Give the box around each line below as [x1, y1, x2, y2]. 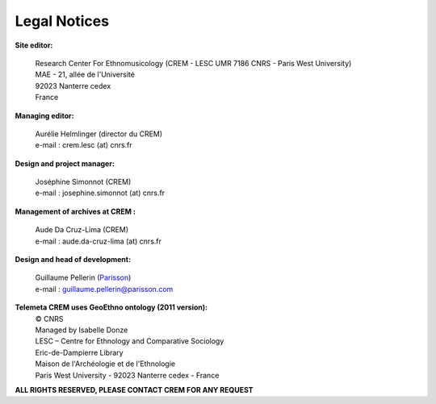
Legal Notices [15, 12, 109, 30]
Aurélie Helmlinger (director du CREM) [35, 129, 163, 139]
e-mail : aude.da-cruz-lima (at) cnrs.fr [35, 236, 161, 246]
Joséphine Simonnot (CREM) [35, 177, 132, 187]
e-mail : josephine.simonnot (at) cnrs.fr [35, 188, 166, 198]
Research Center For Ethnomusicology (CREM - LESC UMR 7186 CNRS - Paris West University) [35, 58, 352, 68]
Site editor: [15, 40, 53, 50]
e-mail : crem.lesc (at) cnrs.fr [35, 140, 132, 150]
